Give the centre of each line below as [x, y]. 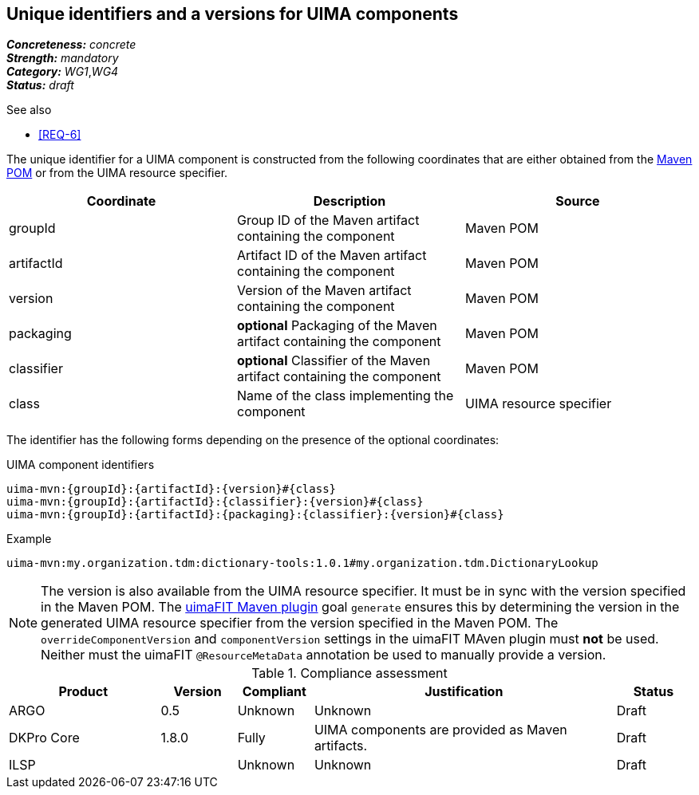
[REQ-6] [60, 135]
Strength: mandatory [63, 58]
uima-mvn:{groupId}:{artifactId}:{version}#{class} [172, 489]
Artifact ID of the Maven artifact [332, 256]
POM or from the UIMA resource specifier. [117, 173]
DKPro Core [44, 738]
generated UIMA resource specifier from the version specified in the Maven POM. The [300, 623]
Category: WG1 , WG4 [63, 72]
